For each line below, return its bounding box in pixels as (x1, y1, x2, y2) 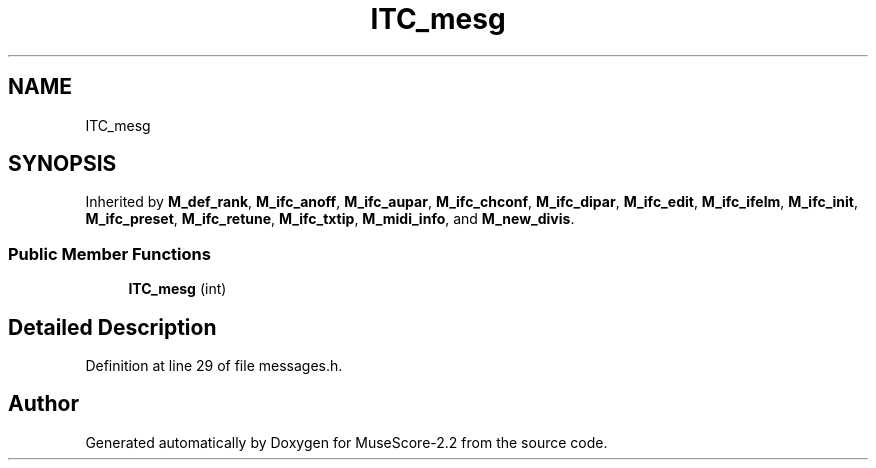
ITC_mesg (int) (128, 280, 227, 298)
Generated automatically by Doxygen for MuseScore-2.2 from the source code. (85, 433, 608, 451)
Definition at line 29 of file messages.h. (85, 357, 343, 375)
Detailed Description (8, 314, 217, 340)
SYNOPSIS (8, 151, 117, 177)
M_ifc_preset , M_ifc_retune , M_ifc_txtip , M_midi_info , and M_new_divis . (85, 210, 575, 228)
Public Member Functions (8, 243, 211, 264)
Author (8, 391, 79, 417)
